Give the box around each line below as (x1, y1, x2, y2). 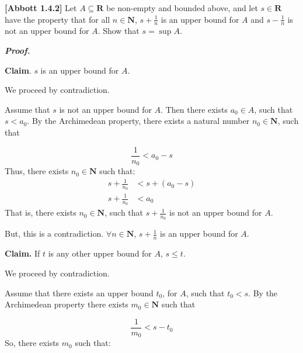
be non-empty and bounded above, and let (106, 2, 258, 13)
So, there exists (5, 337, 60, 349)
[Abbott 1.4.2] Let (5, 2, 77, 13)
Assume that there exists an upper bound (5, 286, 154, 299)
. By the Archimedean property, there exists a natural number (27, 115, 250, 127)
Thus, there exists (5, 165, 69, 177)
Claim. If (5, 247, 40, 259)
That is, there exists (5, 206, 76, 219)
